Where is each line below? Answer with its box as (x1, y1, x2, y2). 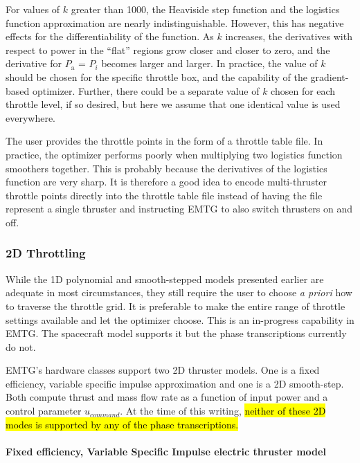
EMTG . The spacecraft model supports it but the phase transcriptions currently (6, 326, 347, 341)
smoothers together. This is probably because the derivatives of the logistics (6, 161, 327, 175)
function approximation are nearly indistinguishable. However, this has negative (6, 15, 344, 30)
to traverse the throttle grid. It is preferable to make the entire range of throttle (6, 298, 345, 313)
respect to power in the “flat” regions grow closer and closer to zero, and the (6, 42, 330, 57)
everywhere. (6, 110, 56, 125)
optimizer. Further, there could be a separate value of (32, 83, 260, 98)
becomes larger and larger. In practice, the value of (101, 56, 318, 71)
